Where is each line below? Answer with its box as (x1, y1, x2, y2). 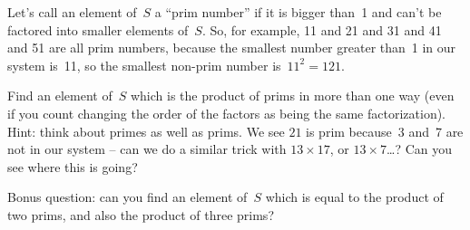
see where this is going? (7, 157, 138, 176)
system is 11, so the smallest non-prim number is (7, 55, 281, 74)
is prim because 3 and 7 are (306, 121, 464, 140)
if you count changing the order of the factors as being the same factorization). (7, 103, 446, 122)
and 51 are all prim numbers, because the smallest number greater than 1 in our (7, 38, 456, 57)
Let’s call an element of (7, 3, 137, 21)
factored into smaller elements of (7, 20, 189, 39)
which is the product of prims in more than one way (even (130, 86, 455, 105)
